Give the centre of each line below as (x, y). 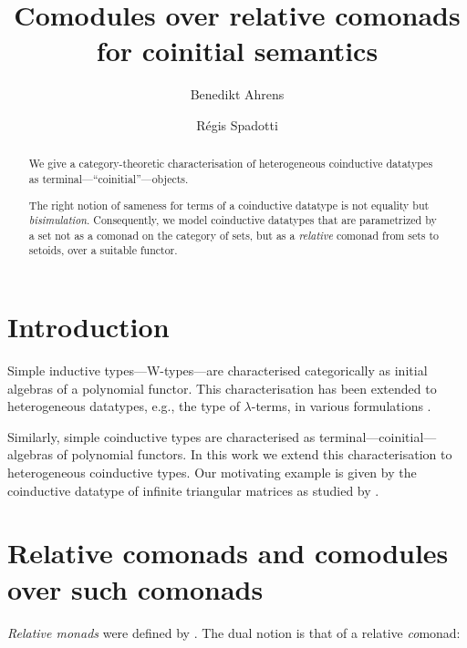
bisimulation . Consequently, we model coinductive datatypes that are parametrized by (233, 220)
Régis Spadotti (237, 124)
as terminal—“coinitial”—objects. (109, 178)
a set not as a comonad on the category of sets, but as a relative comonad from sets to (234, 235)
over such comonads (135, 588)
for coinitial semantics (237, 51)
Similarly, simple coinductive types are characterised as (161, 436)
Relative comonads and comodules (228, 553)
